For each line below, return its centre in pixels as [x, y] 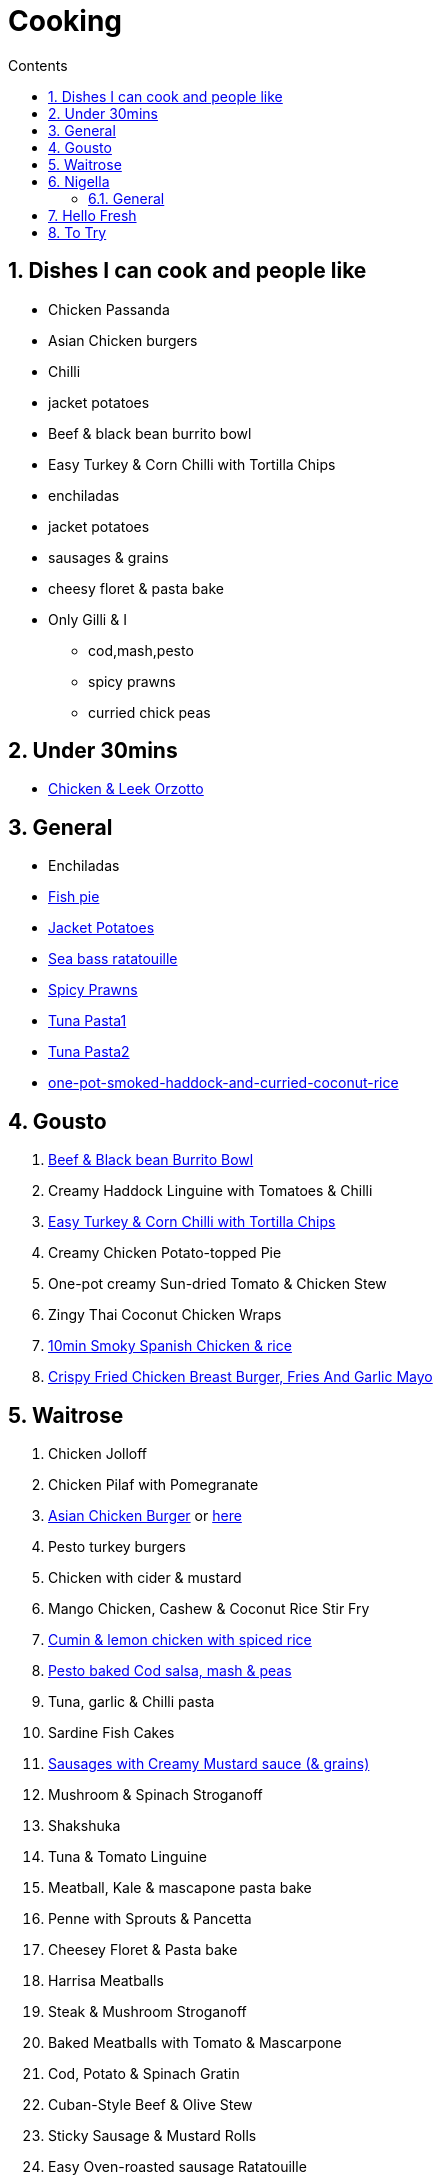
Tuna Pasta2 [89, 1052]
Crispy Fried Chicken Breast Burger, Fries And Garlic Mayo [240, 1377]
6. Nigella [79, 181]
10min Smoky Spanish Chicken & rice [170, 1346]
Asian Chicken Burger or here [145, 1515]
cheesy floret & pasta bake [136, 588]
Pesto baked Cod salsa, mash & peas [170, 1670]
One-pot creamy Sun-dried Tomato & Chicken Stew [217, 1284]
